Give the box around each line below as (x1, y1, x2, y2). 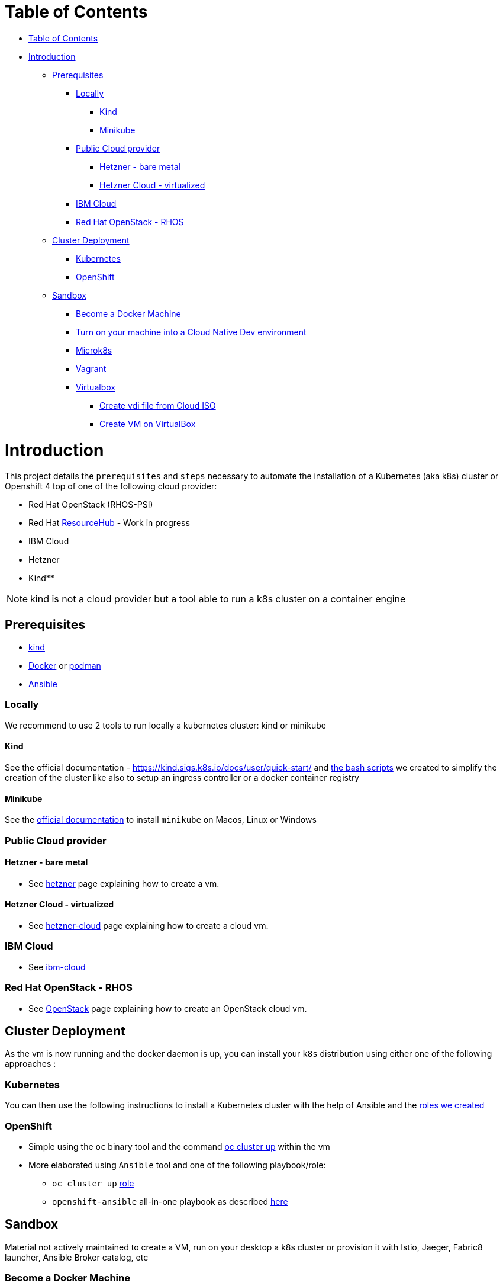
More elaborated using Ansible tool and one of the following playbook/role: (28, 1159, 326, 1170)
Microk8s (76, 345, 112, 355)
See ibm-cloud (28, 961, 86, 972)
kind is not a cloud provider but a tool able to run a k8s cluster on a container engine (30, 593, 406, 605)
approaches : (5, 1059, 56, 1069)
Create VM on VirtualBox (99, 418, 196, 429)
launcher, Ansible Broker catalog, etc (5, 1252, 149, 1262)
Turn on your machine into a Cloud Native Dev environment (76, 326, 307, 337)
